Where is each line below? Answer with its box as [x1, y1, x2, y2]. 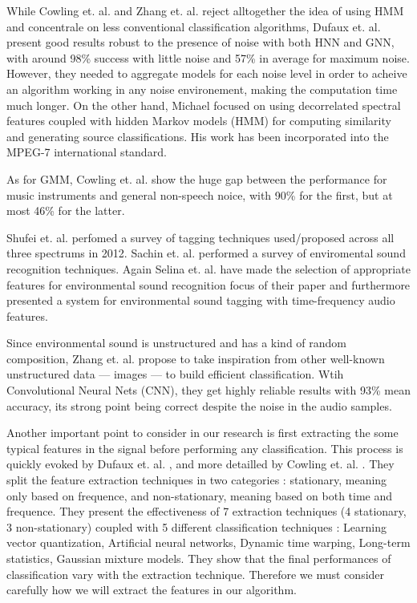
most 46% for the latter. [6, 202, 125, 219]
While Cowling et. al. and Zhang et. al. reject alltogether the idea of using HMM [6, 2, 404, 18]
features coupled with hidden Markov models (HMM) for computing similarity [6, 112, 391, 129]
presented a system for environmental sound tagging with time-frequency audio [6, 292, 395, 309]
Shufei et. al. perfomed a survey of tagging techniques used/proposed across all [6, 229, 395, 245]
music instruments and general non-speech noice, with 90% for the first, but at [6, 186, 393, 203]
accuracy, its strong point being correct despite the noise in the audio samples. [6, 397, 392, 414]
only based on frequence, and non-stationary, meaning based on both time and [6, 487, 393, 504]
